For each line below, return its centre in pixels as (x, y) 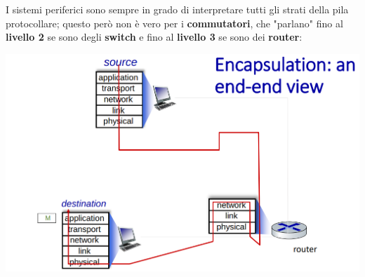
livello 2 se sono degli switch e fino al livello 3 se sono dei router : (154, 37)
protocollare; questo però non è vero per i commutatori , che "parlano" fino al (174, 23)
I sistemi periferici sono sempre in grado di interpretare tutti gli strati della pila (177, 9)
